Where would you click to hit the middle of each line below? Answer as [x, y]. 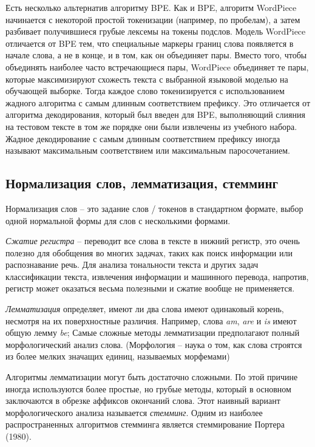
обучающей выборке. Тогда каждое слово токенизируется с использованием [145, 91]
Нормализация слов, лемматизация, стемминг [142, 183]
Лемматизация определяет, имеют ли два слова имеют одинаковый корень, [145, 309]
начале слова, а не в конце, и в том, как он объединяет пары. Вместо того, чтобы [156, 55]
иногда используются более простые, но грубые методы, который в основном [148, 388]
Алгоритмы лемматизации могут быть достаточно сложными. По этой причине [152, 377]
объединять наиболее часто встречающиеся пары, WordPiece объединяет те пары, [157, 67]
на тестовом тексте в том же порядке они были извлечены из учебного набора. [151, 126]
